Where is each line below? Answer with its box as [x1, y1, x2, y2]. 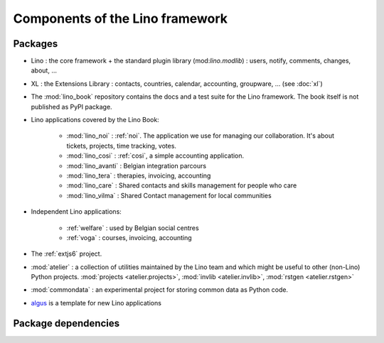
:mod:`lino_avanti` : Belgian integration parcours [66, 161, 206, 170]
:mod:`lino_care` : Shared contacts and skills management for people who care [66, 181, 297, 190]
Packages [13, 38, 58, 50]
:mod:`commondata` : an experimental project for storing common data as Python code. [31, 285, 288, 294]
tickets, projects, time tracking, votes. [66, 141, 177, 150]
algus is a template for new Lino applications [31, 298, 161, 307]
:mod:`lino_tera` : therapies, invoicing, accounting [66, 171, 211, 180]
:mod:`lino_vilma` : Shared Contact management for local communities [66, 191, 272, 200]
